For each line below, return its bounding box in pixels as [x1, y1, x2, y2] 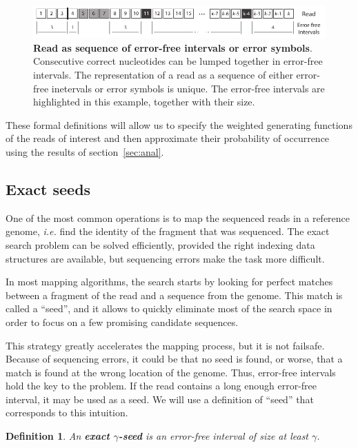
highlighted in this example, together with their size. [33, 94, 255, 109]
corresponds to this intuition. [6, 405, 128, 420]
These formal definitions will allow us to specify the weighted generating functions [6, 117, 352, 132]
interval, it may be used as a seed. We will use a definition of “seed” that [6, 391, 314, 406]
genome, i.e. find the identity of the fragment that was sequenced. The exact [6, 224, 330, 238]
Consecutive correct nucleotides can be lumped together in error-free [33, 54, 323, 68]
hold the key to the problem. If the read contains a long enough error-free [6, 378, 317, 393]
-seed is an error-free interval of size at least [118, 429, 309, 443]
